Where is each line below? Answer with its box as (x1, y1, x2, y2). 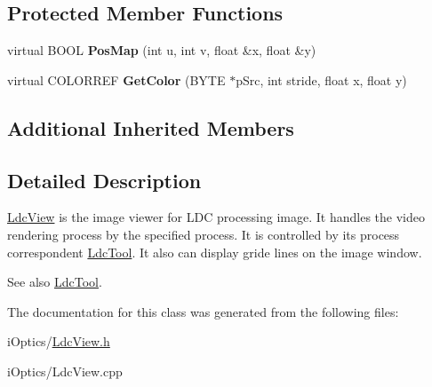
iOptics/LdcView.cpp (7, 361, 123, 380)
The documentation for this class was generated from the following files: (7, 302, 399, 320)
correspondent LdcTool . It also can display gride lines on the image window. (7, 242, 422, 261)
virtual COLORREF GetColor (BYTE (7, 70, 226, 89)
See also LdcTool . (7, 272, 102, 291)
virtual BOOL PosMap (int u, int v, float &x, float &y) (7, 41, 316, 59)
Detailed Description (7, 166, 202, 193)
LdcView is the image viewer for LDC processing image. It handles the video (7, 208, 425, 226)
